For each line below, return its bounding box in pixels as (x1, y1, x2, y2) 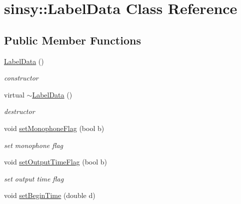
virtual (4, 89, 24, 99)
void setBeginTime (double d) (4, 190, 95, 200)
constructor (4, 72, 38, 83)
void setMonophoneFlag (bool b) (4, 122, 104, 133)
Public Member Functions (4, 32, 141, 47)
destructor (4, 106, 35, 116)
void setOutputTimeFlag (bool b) (4, 156, 107, 167)
